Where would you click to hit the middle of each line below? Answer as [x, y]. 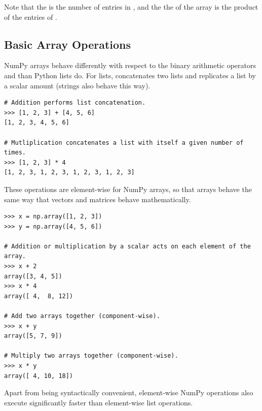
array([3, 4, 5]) [33, 276]
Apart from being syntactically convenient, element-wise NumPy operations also [129, 392]
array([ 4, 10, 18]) [39, 376]
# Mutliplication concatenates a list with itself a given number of [124, 143]
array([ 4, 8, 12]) [39, 296]
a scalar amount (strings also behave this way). [77, 85]
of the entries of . [31, 17]
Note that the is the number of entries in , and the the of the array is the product [131, 7]
